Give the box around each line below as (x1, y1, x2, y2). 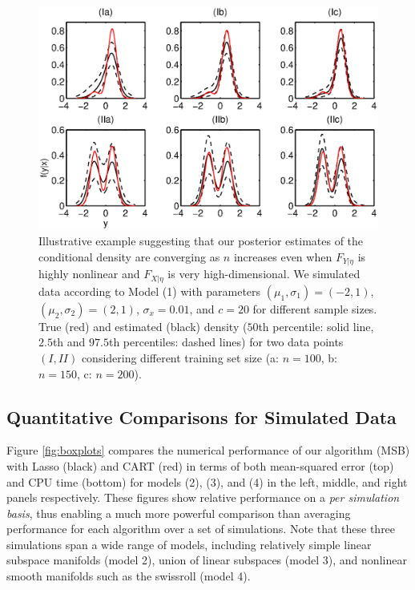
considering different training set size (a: (81, 349, 279, 366)
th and (52, 333, 86, 350)
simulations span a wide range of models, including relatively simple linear (6, 535, 372, 552)
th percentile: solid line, (258, 317, 374, 334)
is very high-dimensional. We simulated (167, 265, 361, 282)
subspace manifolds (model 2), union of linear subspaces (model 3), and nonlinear (6, 552, 407, 568)
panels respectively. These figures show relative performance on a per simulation (6, 489, 400, 506)
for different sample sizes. (252, 300, 377, 317)
